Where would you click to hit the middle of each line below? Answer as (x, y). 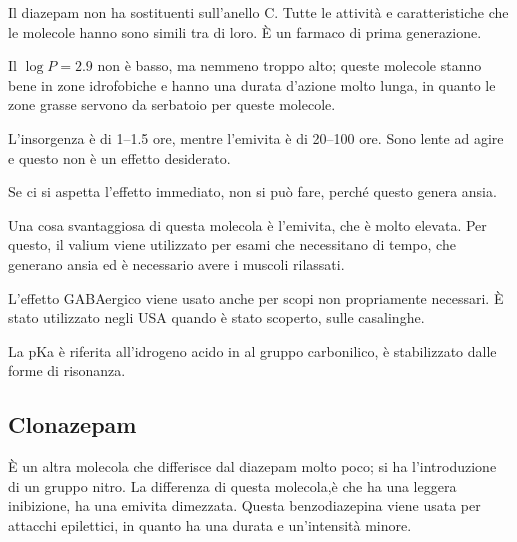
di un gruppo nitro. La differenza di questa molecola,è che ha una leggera (232, 485)
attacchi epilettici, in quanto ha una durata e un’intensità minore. (210, 524)
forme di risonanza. (67, 370)
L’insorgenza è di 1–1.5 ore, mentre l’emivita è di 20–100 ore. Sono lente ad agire (256, 137)
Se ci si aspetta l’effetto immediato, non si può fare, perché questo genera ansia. (252, 191)
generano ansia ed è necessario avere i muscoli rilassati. (176, 263)
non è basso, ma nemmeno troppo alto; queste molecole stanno (289, 65)
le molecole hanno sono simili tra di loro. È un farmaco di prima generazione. (245, 31)
